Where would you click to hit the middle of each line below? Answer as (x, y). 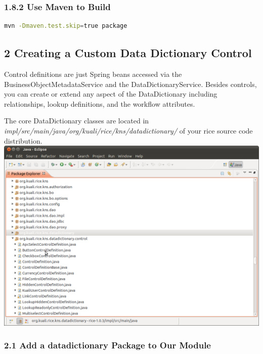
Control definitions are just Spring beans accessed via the (93, 74)
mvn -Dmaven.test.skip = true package (66, 26)
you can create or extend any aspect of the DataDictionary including (111, 94)
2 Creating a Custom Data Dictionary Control (128, 53)
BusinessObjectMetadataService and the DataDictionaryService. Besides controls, (130, 84)
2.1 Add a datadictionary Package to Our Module (107, 345)
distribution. (23, 140)
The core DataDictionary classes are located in (77, 121)
